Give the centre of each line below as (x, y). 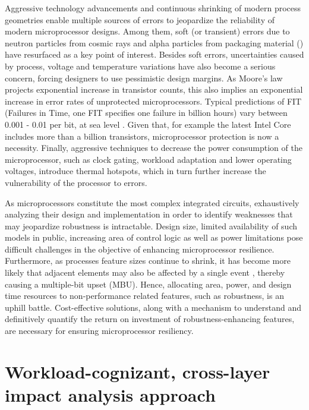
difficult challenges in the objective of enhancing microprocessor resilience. (140, 249)
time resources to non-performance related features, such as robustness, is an (144, 296)
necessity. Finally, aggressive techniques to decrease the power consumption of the (154, 148)
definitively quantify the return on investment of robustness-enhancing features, (150, 319)
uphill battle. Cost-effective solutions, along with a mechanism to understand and (153, 307)
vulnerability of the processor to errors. (76, 182)
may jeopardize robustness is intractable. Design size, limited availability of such (151, 225)
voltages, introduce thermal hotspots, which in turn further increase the (135, 171)
